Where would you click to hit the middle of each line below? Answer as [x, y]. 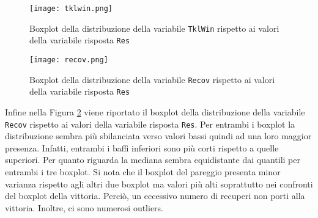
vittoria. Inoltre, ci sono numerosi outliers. [84, 207]
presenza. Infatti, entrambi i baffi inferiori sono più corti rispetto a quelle [142, 147]
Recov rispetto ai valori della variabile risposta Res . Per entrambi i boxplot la [150, 124]
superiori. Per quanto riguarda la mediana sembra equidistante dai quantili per [153, 160]
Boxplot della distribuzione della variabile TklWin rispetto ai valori [154, 28]
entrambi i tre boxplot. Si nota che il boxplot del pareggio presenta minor [143, 171]
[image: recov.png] [69, 60]
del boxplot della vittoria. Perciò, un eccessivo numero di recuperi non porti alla [155, 196]
